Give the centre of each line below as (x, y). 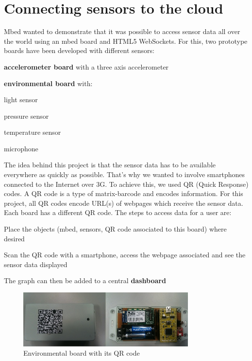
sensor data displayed (36, 264)
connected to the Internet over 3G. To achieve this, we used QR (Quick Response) (126, 184)
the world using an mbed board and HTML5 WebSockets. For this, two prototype (126, 41)
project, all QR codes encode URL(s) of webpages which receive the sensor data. (124, 203)
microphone (21, 148)
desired (14, 238)
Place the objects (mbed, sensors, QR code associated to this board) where (115, 229)
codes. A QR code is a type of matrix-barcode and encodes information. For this (124, 193)
